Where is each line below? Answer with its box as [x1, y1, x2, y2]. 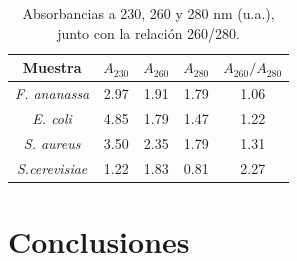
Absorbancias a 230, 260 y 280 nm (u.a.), [22, 3, 275, 23]
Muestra [22, 57, 82, 78]
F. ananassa [15, 83, 90, 104]
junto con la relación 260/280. [57, 22, 240, 43]
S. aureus [23, 132, 81, 153]
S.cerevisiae [16, 157, 88, 178]
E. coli [32, 107, 72, 128]
